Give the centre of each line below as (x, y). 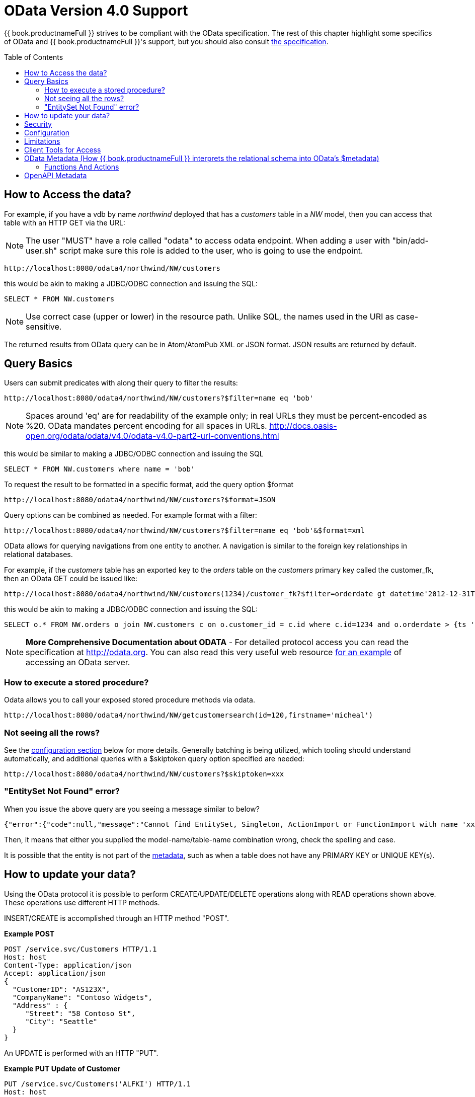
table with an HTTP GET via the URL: (65, 222)
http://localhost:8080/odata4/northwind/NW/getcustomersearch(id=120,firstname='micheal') (189, 715)
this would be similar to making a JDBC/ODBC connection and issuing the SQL (134, 454)
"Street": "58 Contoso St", (81, 1013)
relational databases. (38, 555)
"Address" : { (40, 1005)
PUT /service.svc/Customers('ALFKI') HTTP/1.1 (97, 1084)
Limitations (42, 141)
